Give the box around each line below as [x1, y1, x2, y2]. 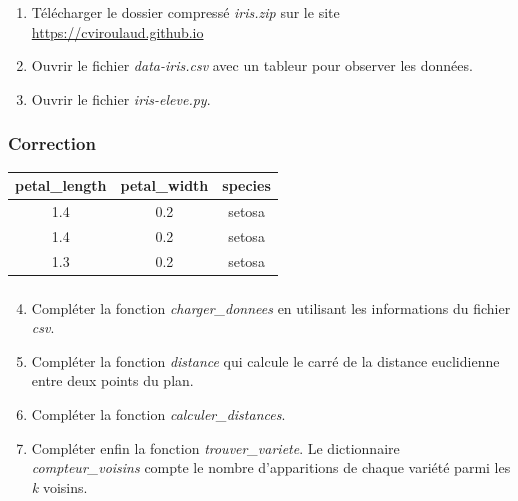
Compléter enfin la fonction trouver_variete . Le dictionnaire [31, 437, 400, 458]
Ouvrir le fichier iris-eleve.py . [31, 88, 211, 109]
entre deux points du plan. [31, 370, 194, 391]
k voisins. [31, 476, 88, 497]
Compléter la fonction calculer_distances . [31, 403, 286, 424]
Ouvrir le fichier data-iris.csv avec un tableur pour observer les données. [31, 55, 473, 76]
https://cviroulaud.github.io [31, 21, 204, 42]
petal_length [15, 175, 107, 196]
